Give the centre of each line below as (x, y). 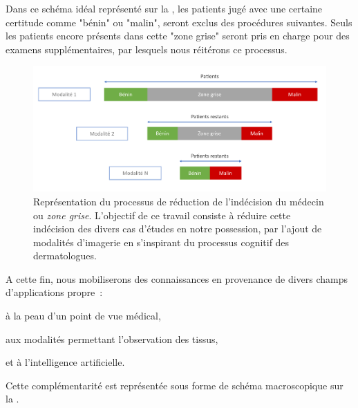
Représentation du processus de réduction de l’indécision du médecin (179, 201)
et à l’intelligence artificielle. (65, 362)
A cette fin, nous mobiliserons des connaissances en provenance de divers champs (177, 278)
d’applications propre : (54, 292)
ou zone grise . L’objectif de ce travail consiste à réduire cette (162, 215)
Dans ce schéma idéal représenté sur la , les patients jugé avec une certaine (164, 8)
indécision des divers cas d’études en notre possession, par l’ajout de (178, 229)
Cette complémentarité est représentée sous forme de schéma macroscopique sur (175, 385)
